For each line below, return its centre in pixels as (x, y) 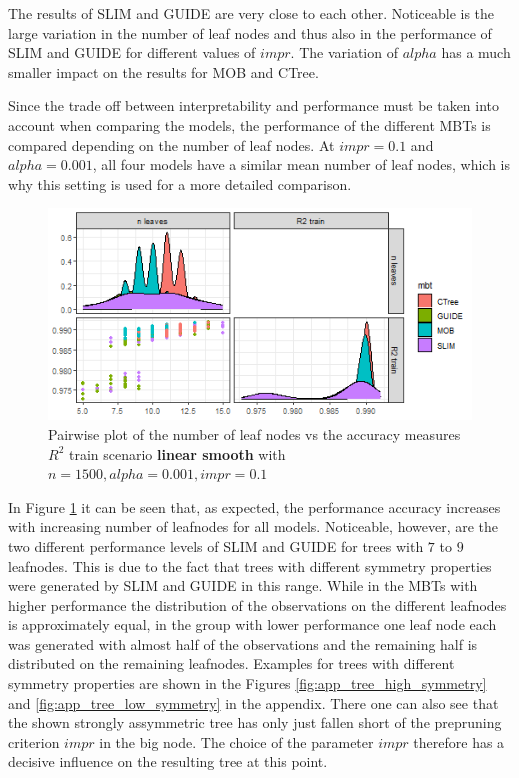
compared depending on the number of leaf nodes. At (171, 144)
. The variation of (344, 52)
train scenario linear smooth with (177, 453)
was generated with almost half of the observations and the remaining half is (243, 643)
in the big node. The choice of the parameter (236, 741)
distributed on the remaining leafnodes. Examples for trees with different (231, 663)
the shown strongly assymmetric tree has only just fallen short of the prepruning (255, 722)
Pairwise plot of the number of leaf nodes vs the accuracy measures (254, 433)
